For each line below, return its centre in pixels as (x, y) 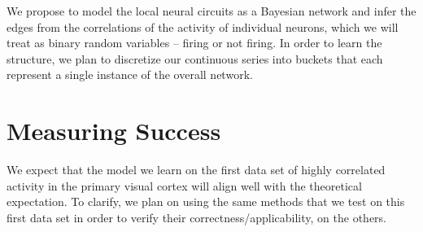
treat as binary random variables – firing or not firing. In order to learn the (194, 43)
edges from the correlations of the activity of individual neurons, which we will (203, 26)
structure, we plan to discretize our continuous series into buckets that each (195, 58)
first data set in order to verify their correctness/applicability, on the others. (196, 217)
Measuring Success (114, 131)
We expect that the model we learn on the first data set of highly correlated (196, 170)
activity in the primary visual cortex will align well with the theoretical (184, 185)
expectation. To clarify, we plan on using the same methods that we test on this (206, 201)
